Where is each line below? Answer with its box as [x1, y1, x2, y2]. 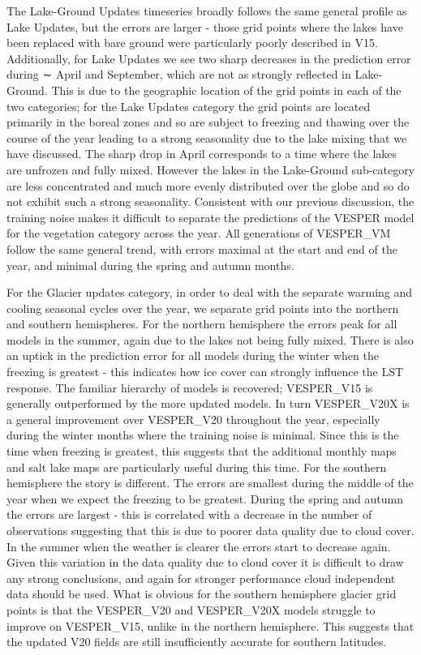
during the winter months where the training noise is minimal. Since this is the [6, 426, 399, 443]
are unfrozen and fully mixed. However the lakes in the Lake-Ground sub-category [6, 161, 415, 178]
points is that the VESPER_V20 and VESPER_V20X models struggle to [6, 601, 376, 618]
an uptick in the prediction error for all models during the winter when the [6, 347, 379, 364]
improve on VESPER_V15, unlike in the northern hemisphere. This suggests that [6, 617, 415, 634]
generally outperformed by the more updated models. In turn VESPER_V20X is [6, 395, 410, 412]
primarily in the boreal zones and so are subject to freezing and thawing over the [6, 113, 410, 131]
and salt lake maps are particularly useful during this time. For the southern [6, 458, 387, 475]
